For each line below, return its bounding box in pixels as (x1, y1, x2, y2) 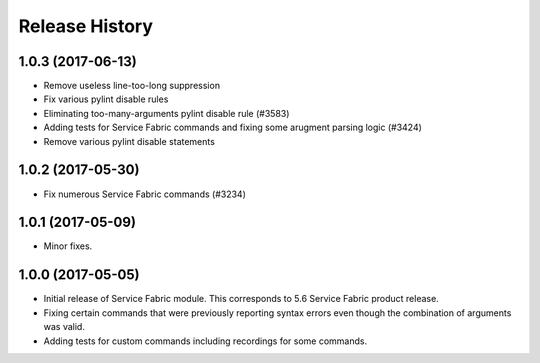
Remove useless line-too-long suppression (43, 80, 220, 92)
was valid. (43, 321, 85, 333)
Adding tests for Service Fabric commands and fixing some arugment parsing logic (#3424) (43, 121, 422, 134)
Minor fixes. (43, 240, 93, 252)
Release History (18, 15, 154, 37)
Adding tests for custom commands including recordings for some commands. (43, 335, 368, 347)
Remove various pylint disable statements (43, 135, 215, 147)
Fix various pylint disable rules (43, 93, 169, 105)
